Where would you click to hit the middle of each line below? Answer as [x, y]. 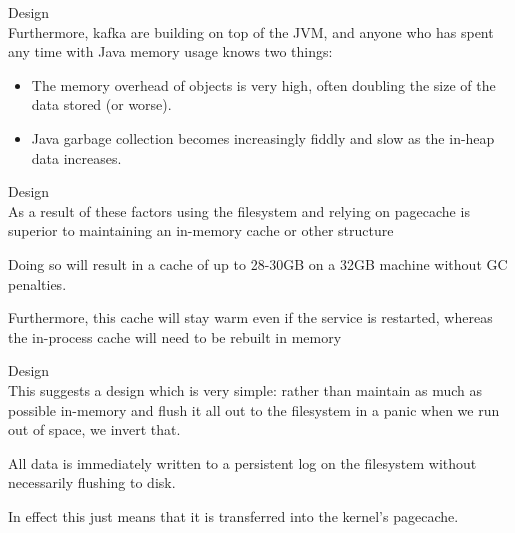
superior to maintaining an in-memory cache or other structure [201, 230]
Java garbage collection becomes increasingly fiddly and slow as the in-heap [263, 137]
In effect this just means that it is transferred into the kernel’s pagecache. [233, 515]
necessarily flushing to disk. [92, 482]
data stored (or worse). [101, 104]
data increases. [76, 157]
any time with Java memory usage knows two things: [170, 51]
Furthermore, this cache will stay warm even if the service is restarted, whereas [250, 317]
